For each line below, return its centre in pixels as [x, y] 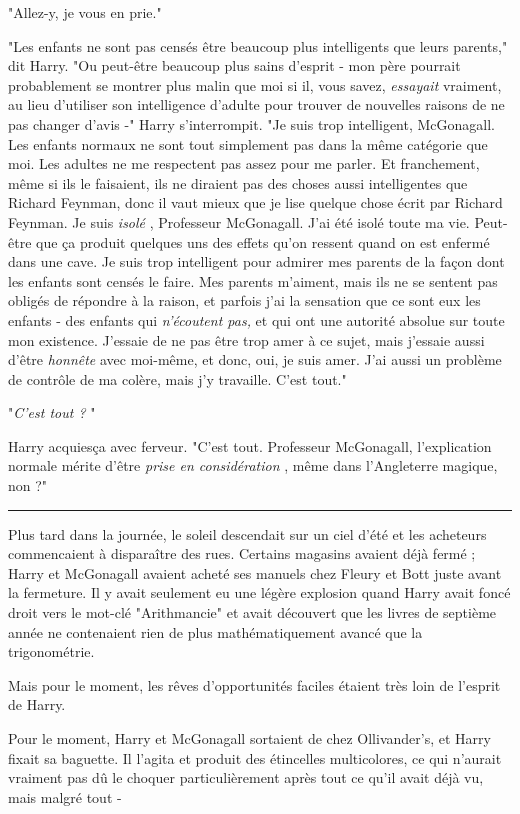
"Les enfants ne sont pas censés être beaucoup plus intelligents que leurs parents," [258, 45]
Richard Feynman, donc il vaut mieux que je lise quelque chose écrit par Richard [255, 202]
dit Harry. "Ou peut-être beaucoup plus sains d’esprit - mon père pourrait [234, 65]
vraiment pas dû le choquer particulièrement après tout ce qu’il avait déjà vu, [246, 777]
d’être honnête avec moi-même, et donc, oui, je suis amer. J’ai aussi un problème [255, 359]
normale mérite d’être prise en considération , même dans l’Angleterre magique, [253, 465]
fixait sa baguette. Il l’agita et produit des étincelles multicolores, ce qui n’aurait [255, 757]
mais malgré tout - [65, 796]
